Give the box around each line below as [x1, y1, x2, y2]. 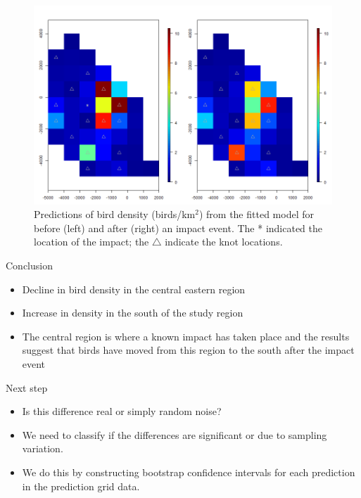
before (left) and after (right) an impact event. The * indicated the [34, 220, 323, 235]
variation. [22, 441, 63, 456]
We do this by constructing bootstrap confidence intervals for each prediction [22, 464, 355, 479]
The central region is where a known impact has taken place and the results [22, 328, 350, 343]
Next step [6, 380, 48, 395]
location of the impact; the [34, 234, 149, 249]
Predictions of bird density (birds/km [34, 207, 196, 222]
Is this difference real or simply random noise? [22, 404, 222, 419]
